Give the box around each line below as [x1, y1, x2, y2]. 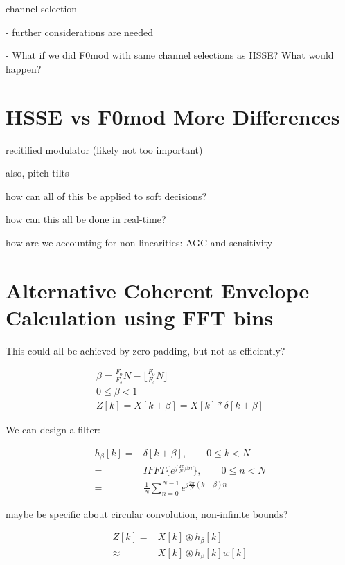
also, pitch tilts [6, 165, 69, 180]
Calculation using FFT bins [6, 303, 274, 331]
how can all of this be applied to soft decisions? [6, 188, 207, 203]
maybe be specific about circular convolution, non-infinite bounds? [6, 506, 288, 521]
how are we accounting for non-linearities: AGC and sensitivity [6, 235, 273, 249]
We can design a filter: [6, 422, 101, 437]
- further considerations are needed [6, 24, 154, 39]
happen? [6, 61, 42, 75]
